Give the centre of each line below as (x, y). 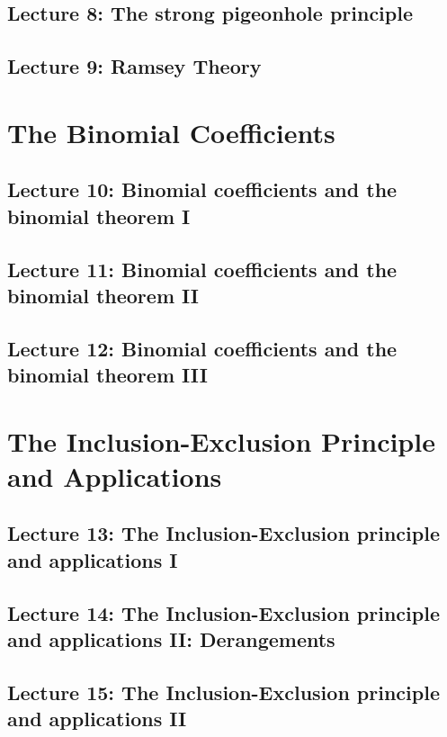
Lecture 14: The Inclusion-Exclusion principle (223, 612)
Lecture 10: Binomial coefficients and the (202, 189)
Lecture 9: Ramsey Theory (134, 66)
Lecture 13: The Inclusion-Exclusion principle (223, 533)
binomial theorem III (107, 375)
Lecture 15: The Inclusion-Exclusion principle (223, 692)
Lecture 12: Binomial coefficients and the (202, 348)
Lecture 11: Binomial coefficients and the (202, 269)
